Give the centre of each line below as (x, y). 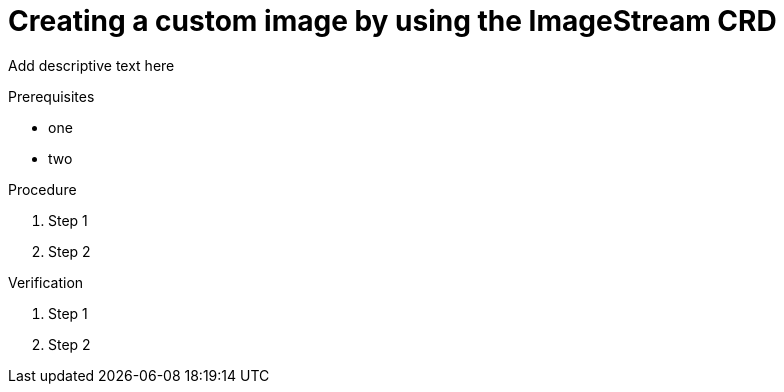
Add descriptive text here (91, 65)
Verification (46, 282)
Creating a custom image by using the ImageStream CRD (392, 21)
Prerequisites (51, 96)
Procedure (42, 189)
